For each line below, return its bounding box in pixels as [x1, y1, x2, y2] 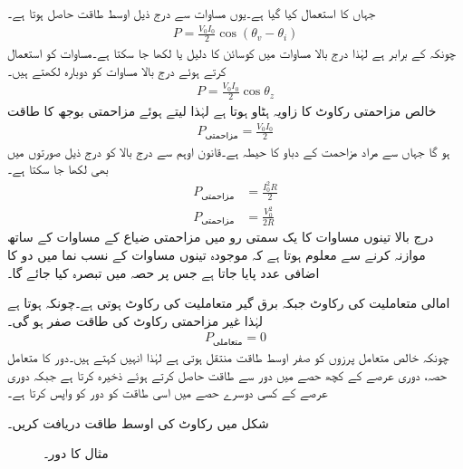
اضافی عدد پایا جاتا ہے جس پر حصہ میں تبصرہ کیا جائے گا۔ [7, 263, 320, 282]
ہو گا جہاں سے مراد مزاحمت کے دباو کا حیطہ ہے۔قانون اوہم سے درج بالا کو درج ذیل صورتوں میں [7, 141, 450, 160]
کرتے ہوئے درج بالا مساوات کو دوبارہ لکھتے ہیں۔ [7, 61, 227, 80]
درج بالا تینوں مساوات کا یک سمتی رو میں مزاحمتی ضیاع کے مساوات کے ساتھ [7, 227, 434, 246]
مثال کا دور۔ [43, 444, 109, 463]
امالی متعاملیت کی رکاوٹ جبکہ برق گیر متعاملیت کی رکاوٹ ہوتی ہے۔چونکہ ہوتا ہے [7, 293, 450, 312]
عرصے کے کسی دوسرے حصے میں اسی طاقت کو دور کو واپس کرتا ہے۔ [7, 383, 328, 402]
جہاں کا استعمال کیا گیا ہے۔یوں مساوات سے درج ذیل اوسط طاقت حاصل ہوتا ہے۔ [7, 4, 376, 22]
